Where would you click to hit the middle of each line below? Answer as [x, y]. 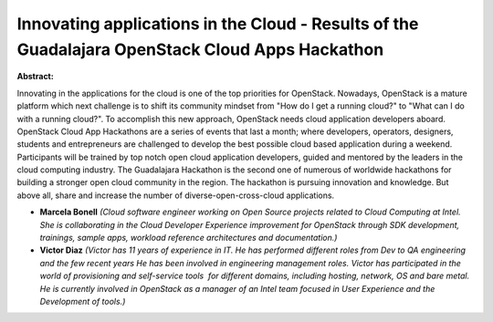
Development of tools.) [83, 301]
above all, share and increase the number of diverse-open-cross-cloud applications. [176, 195]
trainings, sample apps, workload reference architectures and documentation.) [189, 238]
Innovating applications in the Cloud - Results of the [218, 24]
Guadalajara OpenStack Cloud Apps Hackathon [200, 49]
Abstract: [35, 77]
